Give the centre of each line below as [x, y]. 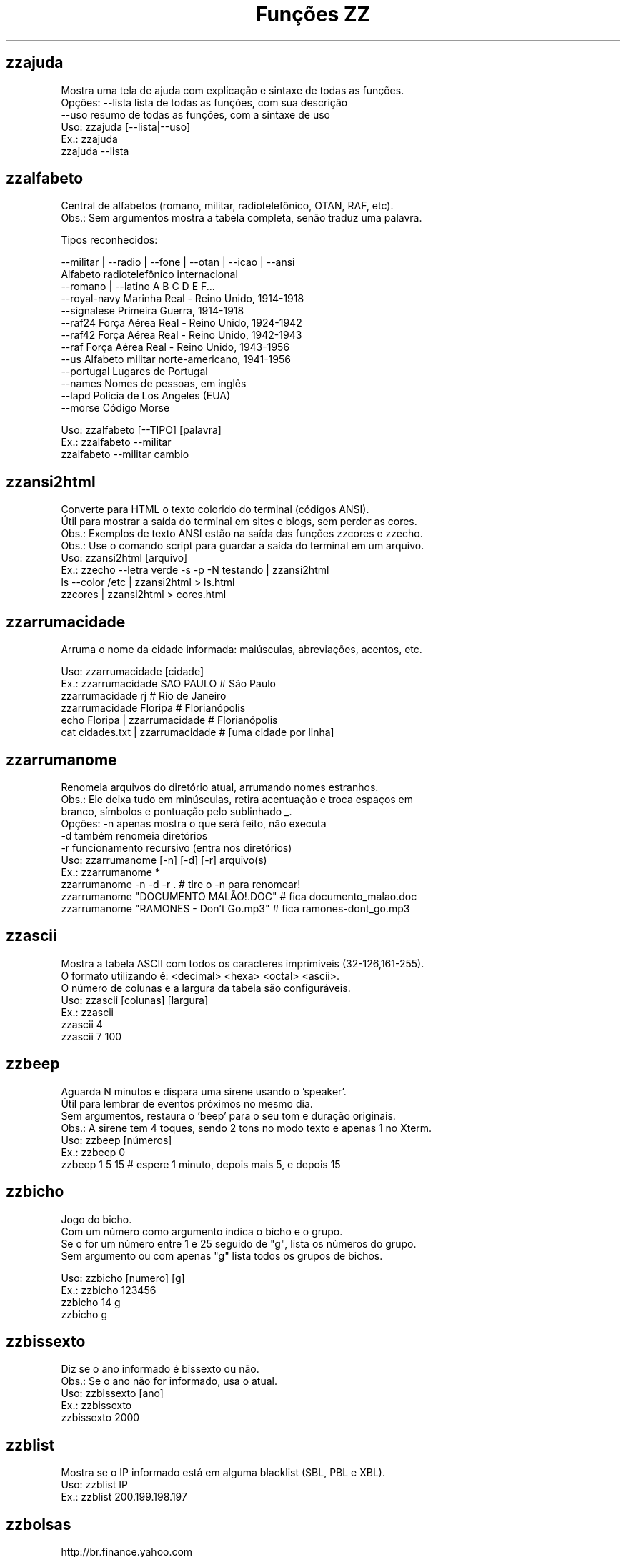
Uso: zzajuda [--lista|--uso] [126, 126]
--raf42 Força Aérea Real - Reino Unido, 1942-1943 [182, 335]
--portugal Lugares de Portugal [134, 372]
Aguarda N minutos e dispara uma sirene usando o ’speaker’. [204, 1091]
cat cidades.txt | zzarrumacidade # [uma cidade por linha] [198, 732]
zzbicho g [84, 1314]
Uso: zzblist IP [94, 1485]
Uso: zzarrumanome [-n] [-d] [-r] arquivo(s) [164, 860]
